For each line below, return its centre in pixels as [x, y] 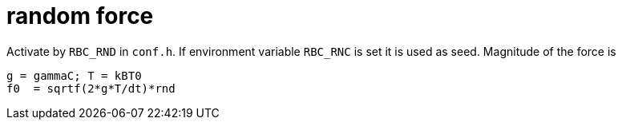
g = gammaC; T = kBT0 [74, 75]
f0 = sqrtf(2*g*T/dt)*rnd [91, 88]
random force [80, 16]
